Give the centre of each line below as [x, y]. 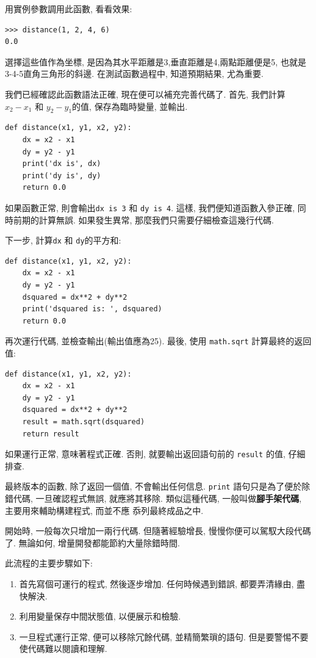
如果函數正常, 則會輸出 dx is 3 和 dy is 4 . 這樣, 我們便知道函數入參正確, [150, 207]
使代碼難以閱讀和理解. [63, 649]
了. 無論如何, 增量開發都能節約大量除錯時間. [92, 542]
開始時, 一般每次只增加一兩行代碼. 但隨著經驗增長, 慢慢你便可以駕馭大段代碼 [158, 531]
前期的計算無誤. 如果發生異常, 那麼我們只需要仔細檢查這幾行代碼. [143, 219]
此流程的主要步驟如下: [49, 563]
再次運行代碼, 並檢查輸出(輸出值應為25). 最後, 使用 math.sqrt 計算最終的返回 [158, 341]
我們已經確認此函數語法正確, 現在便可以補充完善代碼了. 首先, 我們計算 [145, 94]
